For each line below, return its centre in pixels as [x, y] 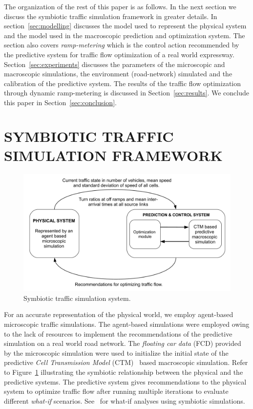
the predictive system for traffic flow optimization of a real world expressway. [119, 54]
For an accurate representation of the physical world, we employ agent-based [119, 314]
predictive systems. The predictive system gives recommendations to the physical [125, 381]
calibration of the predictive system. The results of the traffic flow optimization [123, 83]
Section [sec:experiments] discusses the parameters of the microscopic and [115, 64]
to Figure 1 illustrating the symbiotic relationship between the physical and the [124, 372]
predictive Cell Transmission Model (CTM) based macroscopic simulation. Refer [126, 362]
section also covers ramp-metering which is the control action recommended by [122, 45]
